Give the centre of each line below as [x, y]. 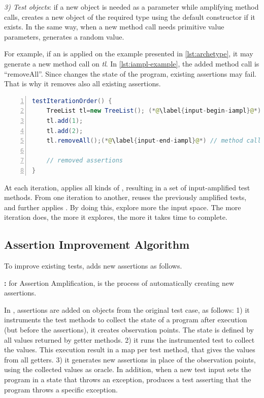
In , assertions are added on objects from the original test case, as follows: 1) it [127, 309]
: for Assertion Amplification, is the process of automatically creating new [119, 283]
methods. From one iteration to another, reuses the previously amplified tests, [125, 197]
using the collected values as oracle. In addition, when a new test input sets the [128, 369]
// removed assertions [85, 161]
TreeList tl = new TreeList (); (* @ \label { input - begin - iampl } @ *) [154, 111]
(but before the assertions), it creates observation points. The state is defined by [129, 330]
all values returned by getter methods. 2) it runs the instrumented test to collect [129, 339]
